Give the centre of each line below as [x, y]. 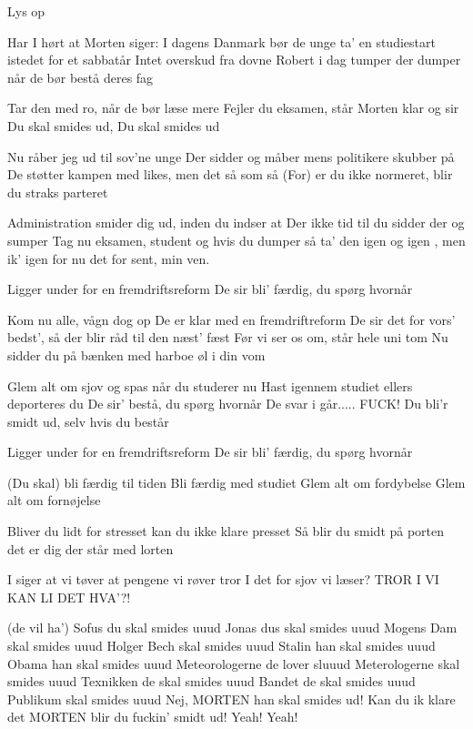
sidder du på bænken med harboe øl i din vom [136, 354]
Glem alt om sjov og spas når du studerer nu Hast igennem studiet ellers [210, 385]
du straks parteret [58, 192]
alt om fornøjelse [54, 500]
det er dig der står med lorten [91, 548]
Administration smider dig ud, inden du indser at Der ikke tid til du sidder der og [236, 223]
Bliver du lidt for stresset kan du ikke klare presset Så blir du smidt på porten [226, 531]
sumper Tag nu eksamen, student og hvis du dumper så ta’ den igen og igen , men [236, 240]
